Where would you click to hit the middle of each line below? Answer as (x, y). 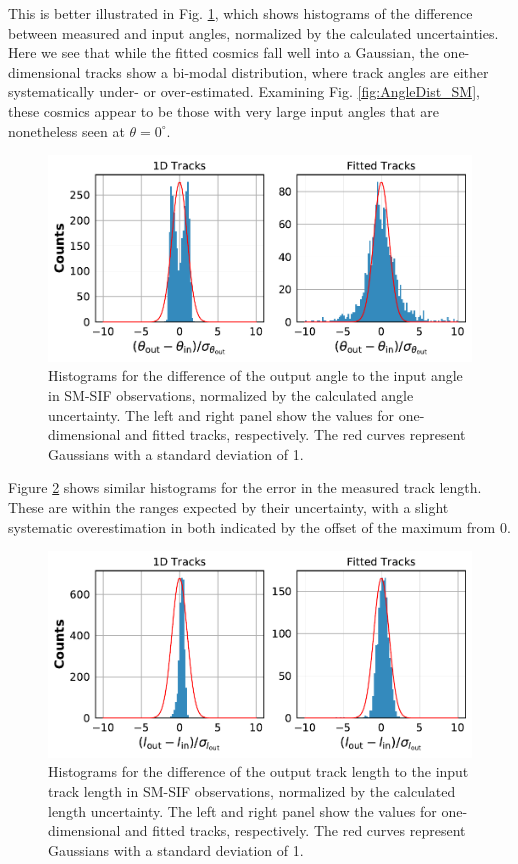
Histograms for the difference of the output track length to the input (258, 771)
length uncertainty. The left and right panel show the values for (242, 810)
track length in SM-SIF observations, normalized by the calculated (252, 791)
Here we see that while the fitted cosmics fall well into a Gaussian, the (223, 52)
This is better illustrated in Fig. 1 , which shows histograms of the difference (240, 13)
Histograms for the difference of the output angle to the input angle (255, 375)
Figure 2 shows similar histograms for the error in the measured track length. (245, 487)
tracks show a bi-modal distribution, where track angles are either (287, 71)
